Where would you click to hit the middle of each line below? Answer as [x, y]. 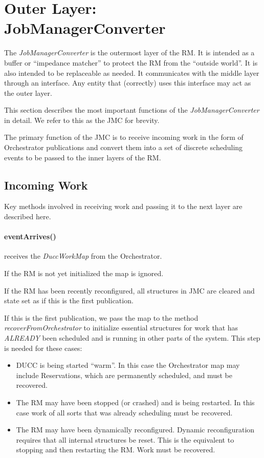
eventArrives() [30, 236]
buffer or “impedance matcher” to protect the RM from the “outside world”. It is [131, 62]
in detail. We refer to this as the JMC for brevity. [82, 120]
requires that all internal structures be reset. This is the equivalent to [125, 439]
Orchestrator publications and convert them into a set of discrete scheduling [124, 147]
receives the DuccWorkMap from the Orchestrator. [83, 256]
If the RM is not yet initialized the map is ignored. [84, 273]
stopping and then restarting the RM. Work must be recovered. [116, 450]
